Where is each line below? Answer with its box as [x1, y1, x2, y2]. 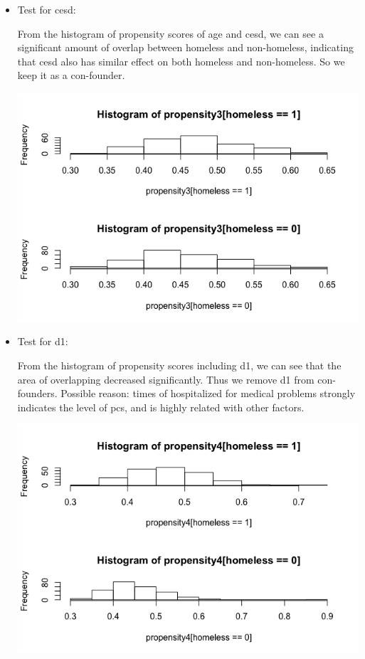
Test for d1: [17, 334, 68, 349]
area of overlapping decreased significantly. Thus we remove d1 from [17, 371, 314, 386]
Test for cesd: [17, 2, 76, 16]
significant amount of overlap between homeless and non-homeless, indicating [17, 40, 354, 55]
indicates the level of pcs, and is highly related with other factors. [17, 399, 305, 414]
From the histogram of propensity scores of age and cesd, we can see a [17, 26, 324, 41]
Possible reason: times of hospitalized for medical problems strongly [60, 386, 356, 401]
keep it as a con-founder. [17, 68, 125, 83]
